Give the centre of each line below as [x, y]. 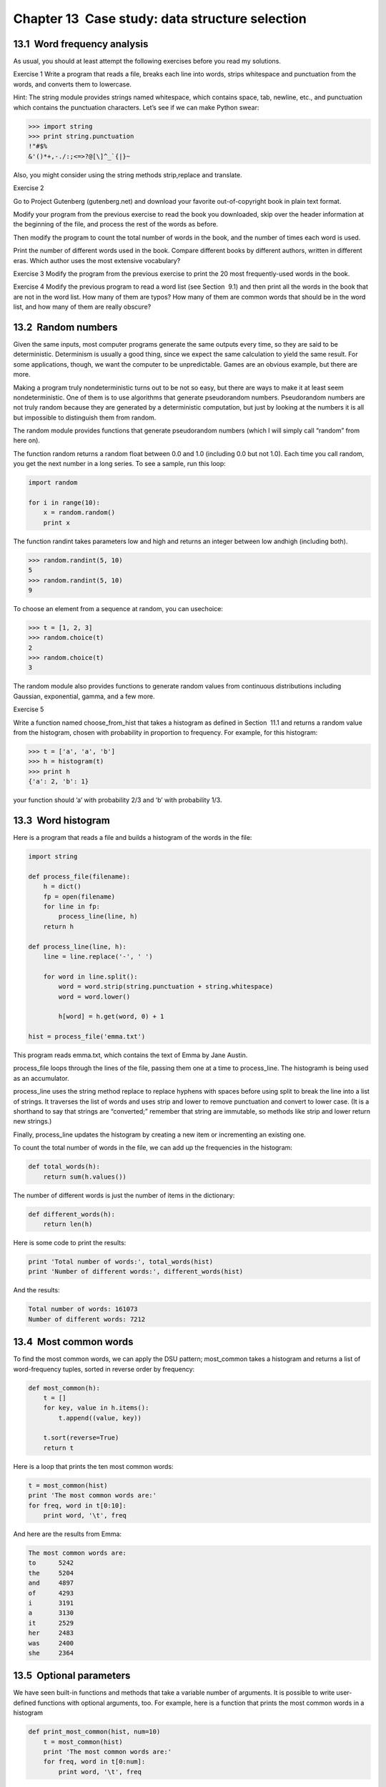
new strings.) [33, 1122]
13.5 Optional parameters [72, 1676]
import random [53, 483]
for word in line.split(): [91, 976]
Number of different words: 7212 [87, 1319]
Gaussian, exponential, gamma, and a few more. [84, 696]
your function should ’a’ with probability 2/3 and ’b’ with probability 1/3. [118, 800]
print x [57, 523]
